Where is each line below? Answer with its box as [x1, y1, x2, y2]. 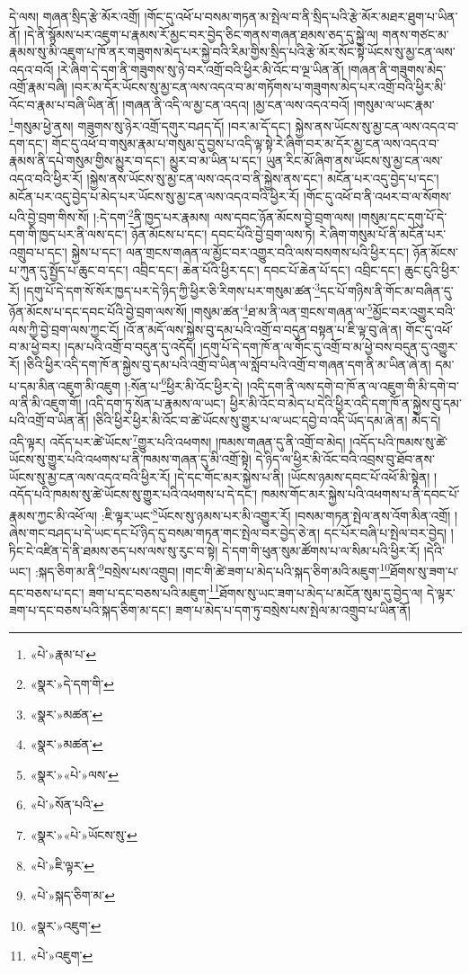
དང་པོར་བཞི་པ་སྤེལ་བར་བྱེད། [323, 523, 447, 542]
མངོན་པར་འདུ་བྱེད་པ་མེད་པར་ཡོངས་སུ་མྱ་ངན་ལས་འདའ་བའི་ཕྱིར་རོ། [9, 186, 300, 205]
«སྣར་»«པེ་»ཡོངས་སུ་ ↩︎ [30, 826, 137, 844]
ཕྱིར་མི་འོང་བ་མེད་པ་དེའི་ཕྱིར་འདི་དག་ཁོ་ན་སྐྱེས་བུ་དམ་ [229, 393, 462, 412]
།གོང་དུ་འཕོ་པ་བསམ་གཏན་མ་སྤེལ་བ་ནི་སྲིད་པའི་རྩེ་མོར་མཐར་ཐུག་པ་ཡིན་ [144, 7, 458, 25]
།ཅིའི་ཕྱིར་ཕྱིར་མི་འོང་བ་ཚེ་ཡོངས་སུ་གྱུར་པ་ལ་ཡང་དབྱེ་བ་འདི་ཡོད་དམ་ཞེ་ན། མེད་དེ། [93, 411, 441, 430]
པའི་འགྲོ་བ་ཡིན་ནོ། [9, 411, 89, 430]
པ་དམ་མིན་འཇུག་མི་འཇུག [9, 376, 121, 395]
